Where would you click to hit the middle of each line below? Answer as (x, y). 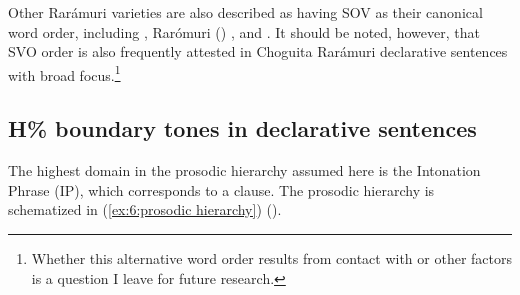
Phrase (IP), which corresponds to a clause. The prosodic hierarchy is (221, 189)
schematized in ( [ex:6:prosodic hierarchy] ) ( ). (145, 209)
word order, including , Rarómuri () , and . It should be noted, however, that (244, 31)
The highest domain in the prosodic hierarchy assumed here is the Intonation (244, 170)
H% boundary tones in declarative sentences (242, 128)
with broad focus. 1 (64, 73)
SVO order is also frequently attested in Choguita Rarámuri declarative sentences (258, 51)
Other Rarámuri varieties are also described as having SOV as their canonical (245, 12)
